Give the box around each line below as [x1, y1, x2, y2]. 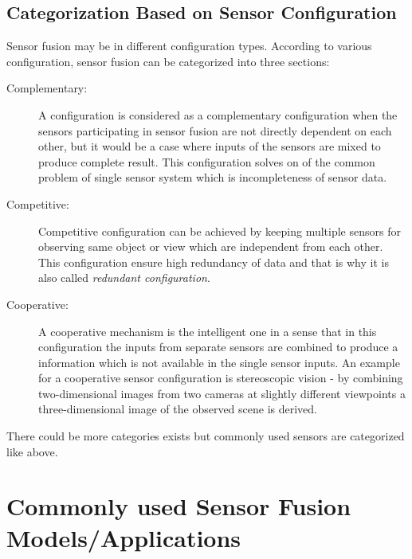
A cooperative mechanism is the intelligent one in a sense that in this [38, 322, 377, 339]
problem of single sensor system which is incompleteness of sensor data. [38, 169, 387, 186]
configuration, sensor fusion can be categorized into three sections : [6, 53, 330, 69]
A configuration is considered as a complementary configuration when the [38, 106, 398, 123]
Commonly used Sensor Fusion [6, 490, 351, 522]
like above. [6, 443, 58, 459]
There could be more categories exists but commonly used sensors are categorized [6, 428, 405, 444]
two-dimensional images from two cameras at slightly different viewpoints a [38, 385, 406, 401]
